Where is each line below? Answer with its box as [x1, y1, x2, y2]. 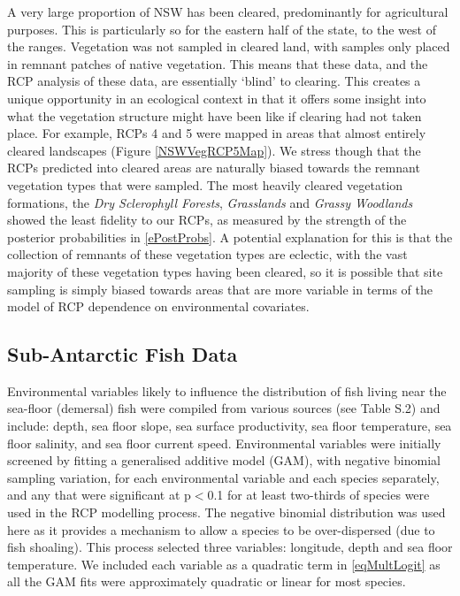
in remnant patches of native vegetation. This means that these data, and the [7, 54, 428, 73]
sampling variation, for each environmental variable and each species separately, [7, 468, 440, 486]
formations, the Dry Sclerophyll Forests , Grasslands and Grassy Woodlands [7, 193, 413, 211]
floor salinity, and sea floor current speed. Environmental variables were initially [7, 433, 441, 452]
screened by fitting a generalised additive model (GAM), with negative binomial [7, 451, 441, 470]
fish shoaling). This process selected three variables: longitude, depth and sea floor [7, 538, 453, 556]
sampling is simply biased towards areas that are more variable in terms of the [7, 279, 433, 298]
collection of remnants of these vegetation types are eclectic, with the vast [7, 245, 408, 264]
